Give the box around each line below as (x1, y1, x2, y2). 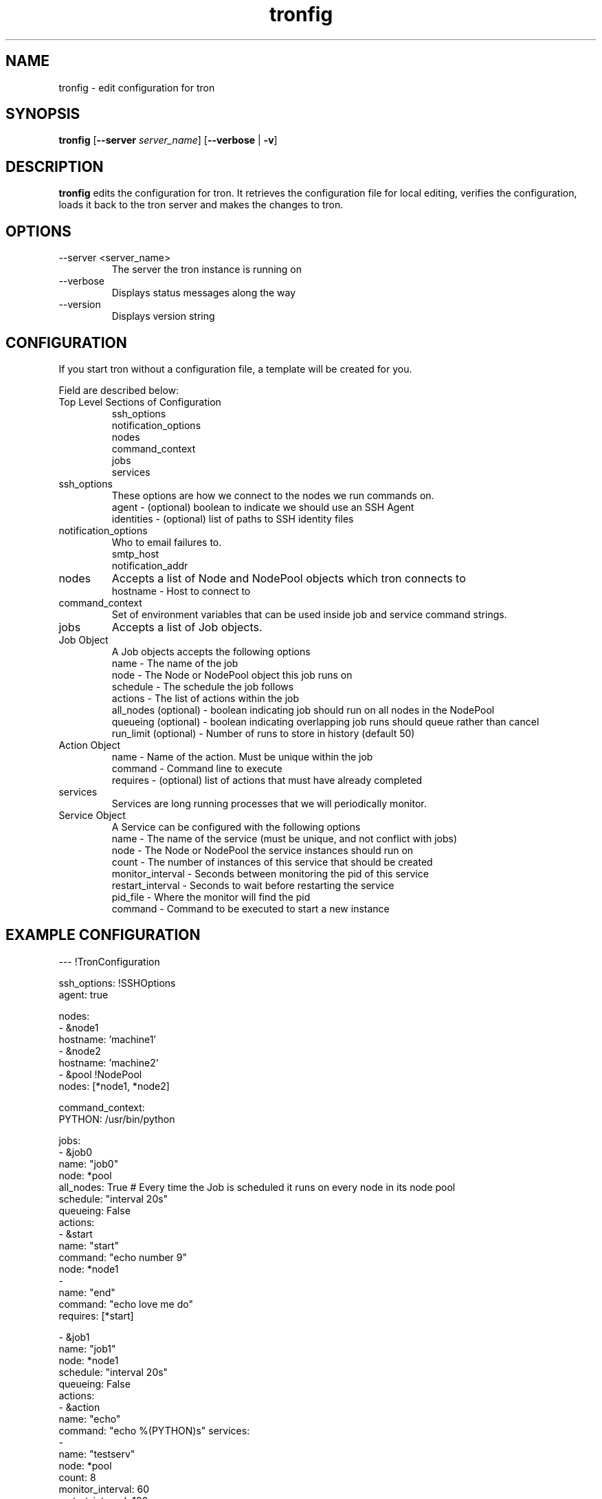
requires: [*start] (58, 1309, 134, 1322)
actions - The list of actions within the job (111, 692, 300, 704)
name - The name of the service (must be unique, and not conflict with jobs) (111, 832, 458, 844)
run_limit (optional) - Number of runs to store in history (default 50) (111, 727, 415, 739)
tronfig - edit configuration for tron (58, 81, 215, 94)
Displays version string (111, 310, 215, 322)
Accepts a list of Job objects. (111, 620, 263, 634)
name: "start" (58, 1239, 119, 1251)
